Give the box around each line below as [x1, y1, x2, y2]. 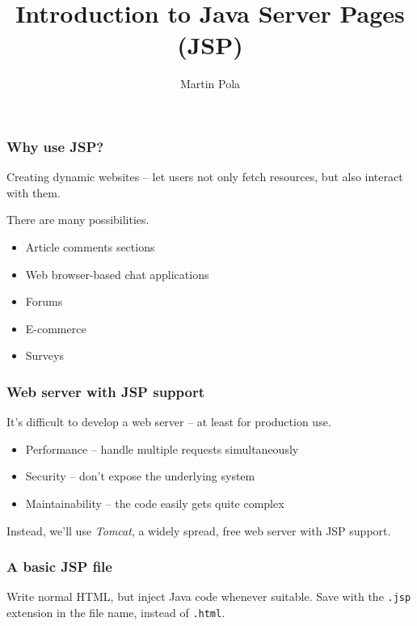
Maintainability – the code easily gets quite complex [25, 494, 284, 511]
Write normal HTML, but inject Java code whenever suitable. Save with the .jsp [6, 588, 411, 605]
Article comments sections [25, 238, 155, 255]
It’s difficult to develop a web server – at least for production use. [6, 413, 331, 430]
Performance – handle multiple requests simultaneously [25, 440, 299, 457]
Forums [25, 293, 63, 310]
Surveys [25, 347, 64, 364]
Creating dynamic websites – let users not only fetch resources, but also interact [6, 168, 403, 185]
